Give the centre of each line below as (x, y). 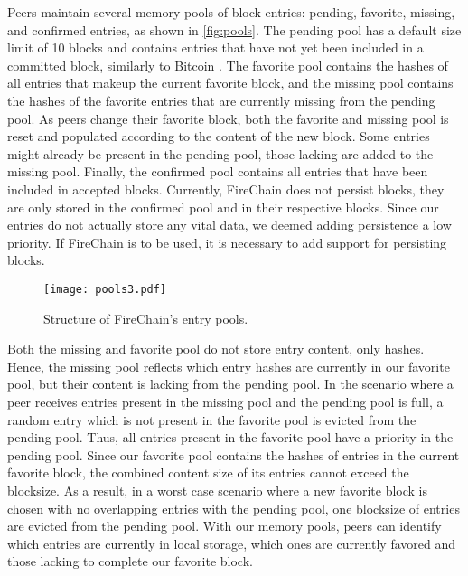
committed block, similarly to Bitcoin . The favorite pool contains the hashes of (228, 65)
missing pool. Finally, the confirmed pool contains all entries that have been (218, 171)
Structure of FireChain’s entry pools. (146, 318)
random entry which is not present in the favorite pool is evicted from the (212, 419)
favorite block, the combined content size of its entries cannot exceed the (208, 472)
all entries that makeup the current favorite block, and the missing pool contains (230, 83)
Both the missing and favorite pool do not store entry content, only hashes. (216, 349)
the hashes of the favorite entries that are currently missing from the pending (221, 100)
